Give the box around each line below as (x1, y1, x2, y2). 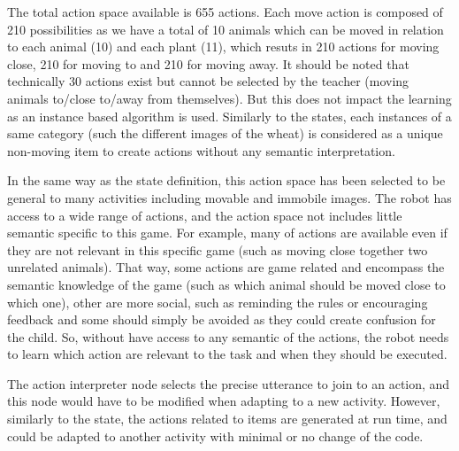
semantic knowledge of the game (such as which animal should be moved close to (7, 275, 446, 293)
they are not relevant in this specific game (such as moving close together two (7, 240, 428, 259)
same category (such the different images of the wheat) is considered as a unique (7, 124, 443, 143)
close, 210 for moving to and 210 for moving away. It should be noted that (7, 54, 409, 73)
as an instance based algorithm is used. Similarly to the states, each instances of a (7, 106, 452, 125)
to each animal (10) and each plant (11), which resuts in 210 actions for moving (7, 37, 440, 56)
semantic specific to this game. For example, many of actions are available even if (7, 223, 448, 242)
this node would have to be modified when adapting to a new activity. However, (7, 392, 440, 410)
